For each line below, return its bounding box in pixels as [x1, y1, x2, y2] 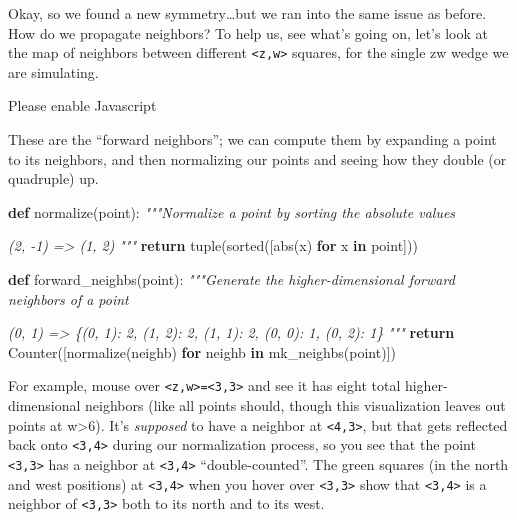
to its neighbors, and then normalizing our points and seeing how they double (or [8, 148, 507, 169]
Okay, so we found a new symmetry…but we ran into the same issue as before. [8, 3, 487, 23]
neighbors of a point [8, 288, 129, 309]
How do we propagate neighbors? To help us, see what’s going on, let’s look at [8, 22, 488, 43]
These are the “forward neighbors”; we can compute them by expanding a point [8, 129, 497, 150]
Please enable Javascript [8, 95, 157, 116]
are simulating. [8, 61, 99, 82]
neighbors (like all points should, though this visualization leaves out [85, 395, 506, 416]
